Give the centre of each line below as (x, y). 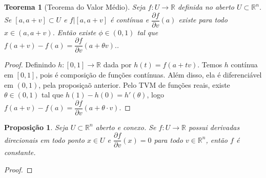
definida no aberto (206, 7)
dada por (117, 65)
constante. (20, 152)
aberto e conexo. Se (126, 127)
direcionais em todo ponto (44, 139)
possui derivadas (214, 127)
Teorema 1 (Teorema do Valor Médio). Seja (75, 7)
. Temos (210, 65)
